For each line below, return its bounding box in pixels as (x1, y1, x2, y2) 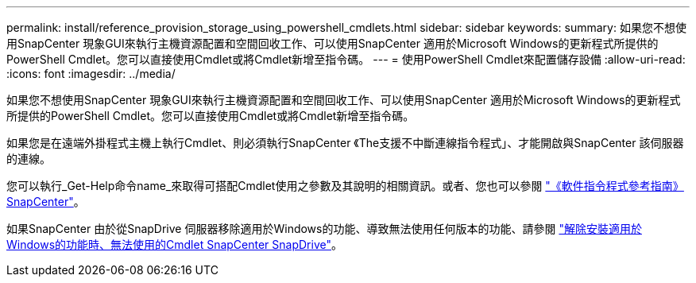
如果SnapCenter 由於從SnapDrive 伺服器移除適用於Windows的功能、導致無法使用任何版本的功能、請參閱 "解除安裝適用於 (6, 222, 642, 235)
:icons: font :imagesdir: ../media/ (6, 67, 176, 80)
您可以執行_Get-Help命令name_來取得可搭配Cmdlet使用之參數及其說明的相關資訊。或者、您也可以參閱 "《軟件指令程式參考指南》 (6, 179, 684, 192)
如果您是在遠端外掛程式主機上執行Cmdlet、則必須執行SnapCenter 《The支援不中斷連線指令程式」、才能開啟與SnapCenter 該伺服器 (6, 136, 684, 149)
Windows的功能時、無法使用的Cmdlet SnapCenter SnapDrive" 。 (6, 238, 342, 251)
